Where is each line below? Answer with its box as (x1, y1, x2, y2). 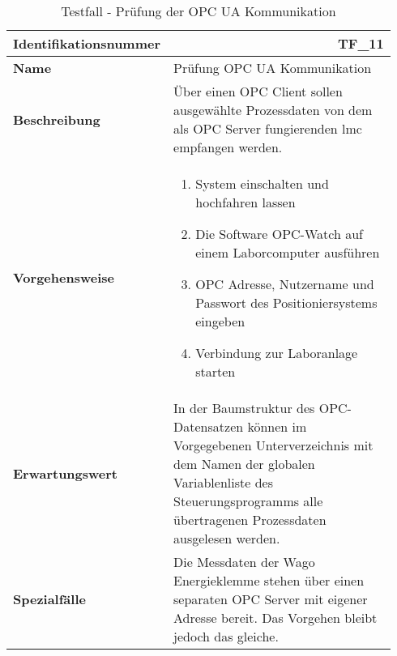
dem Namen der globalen (173, 454, 315, 473)
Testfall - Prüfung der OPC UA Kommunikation (61, 2, 336, 20)
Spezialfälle (13, 590, 86, 608)
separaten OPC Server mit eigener (173, 590, 368, 608)
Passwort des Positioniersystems (195, 293, 378, 312)
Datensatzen (173, 417, 244, 436)
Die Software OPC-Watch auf (195, 224, 363, 243)
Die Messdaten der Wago (173, 552, 315, 571)
